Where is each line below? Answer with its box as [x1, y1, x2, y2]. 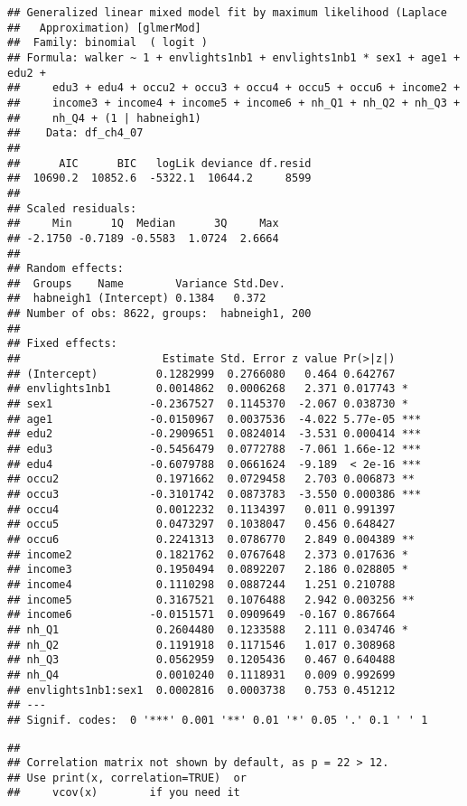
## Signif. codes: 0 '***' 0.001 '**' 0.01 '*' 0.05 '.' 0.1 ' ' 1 [7, 713, 428, 726]
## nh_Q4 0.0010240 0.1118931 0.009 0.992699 [7, 668, 396, 681]
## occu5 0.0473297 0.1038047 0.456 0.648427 [7, 518, 396, 531]
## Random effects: [7, 262, 124, 276]
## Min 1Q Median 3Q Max [7, 217, 279, 230]
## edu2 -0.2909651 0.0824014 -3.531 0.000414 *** [7, 427, 422, 441]
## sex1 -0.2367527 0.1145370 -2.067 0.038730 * [7, 398, 408, 411]
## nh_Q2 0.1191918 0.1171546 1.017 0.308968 [7, 638, 396, 651]
